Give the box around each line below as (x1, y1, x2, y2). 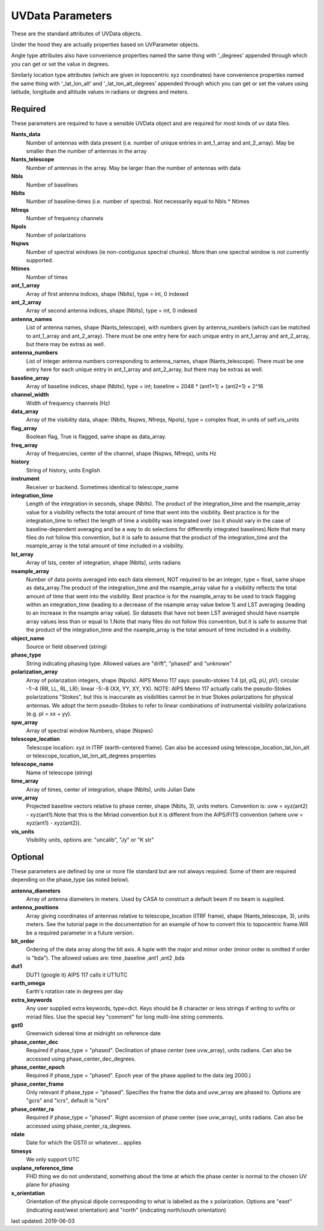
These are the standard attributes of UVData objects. (11, 30, 142, 37)
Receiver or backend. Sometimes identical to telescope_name (26, 483, 179, 490)
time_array (11, 777, 39, 784)
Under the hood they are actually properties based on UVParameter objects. (11, 41, 200, 48)
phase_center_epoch (11, 1063, 65, 1071)
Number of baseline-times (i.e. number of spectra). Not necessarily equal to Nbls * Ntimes (26, 198, 250, 205)
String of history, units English (26, 466, 100, 474)
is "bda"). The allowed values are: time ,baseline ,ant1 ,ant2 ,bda (26, 954, 185, 962)
